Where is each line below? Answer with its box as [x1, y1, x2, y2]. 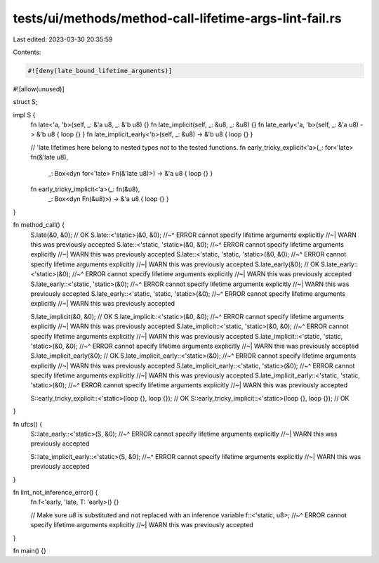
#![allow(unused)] [13, 84, 65, 93]
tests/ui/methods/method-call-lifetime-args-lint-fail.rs [13, 11, 342, 26]
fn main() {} [13, 546, 47, 555]
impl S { [13, 110, 36, 119]
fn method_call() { [13, 221, 65, 229]
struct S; [13, 98, 38, 106]
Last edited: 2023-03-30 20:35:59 [13, 35, 113, 44]
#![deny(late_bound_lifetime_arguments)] [27, 67, 173, 75]
